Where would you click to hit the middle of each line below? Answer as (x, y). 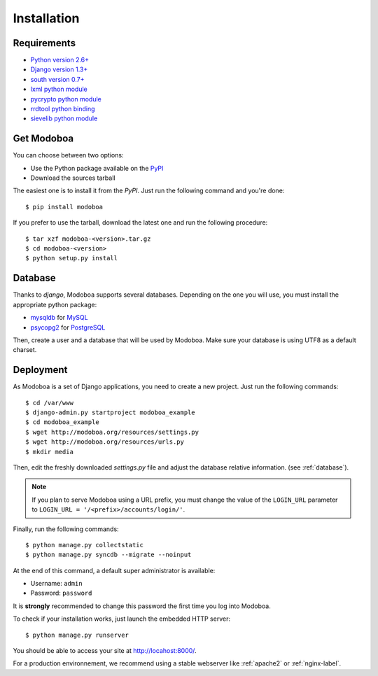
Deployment (40, 370)
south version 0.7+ (57, 79)
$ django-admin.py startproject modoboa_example (110, 412)
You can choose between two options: (68, 155)
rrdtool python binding (63, 109)
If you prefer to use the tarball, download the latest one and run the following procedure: (140, 223)
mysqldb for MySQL (59, 318)
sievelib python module (64, 118)
